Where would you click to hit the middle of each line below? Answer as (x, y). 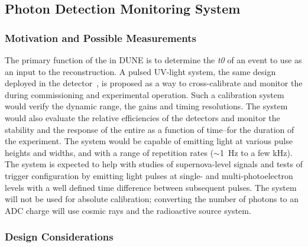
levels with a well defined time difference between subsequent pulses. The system (151, 187)
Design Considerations (59, 237)
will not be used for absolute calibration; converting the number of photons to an (152, 199)
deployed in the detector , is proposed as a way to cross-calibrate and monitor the (154, 83)
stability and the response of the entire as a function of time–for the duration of (150, 129)
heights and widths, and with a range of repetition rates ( (109, 152)
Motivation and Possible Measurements (101, 38)
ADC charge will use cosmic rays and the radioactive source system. (128, 210)
